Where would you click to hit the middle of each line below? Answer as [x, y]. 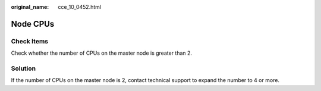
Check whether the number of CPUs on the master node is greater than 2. [102, 53]
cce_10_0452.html [79, 7]
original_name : [30, 7]
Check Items [30, 41]
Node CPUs [33, 24]
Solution [23, 68]
